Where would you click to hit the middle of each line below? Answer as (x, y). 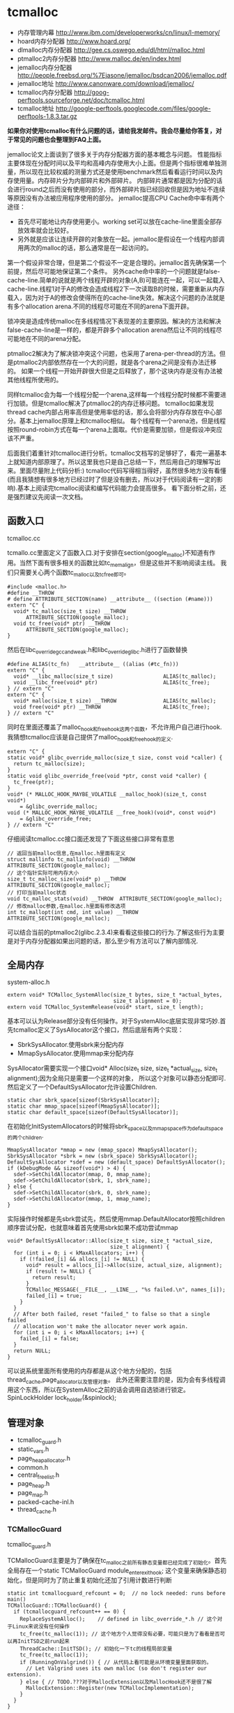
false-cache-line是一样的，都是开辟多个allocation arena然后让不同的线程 (112, 330)
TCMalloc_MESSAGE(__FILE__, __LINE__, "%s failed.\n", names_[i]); (126, 1289)
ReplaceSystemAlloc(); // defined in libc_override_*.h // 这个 (118, 1619)
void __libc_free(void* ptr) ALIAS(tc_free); (112, 682)
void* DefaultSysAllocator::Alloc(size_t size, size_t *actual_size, (110, 1241)
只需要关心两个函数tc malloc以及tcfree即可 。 (71, 573)
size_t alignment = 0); (148, 1001)
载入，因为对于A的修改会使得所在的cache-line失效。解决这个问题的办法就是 (116, 297)
